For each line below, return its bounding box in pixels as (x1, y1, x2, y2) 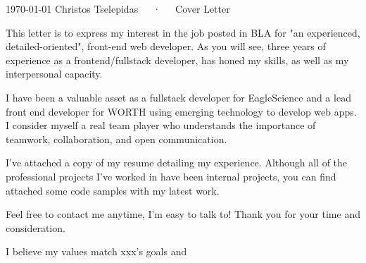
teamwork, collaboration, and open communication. (6, 131, 227, 146)
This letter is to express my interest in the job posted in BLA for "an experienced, (6, 25, 360, 39)
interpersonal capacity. (6, 66, 103, 81)
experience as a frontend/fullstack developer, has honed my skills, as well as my (6, 52, 349, 67)
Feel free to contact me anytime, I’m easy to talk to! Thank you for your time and (6, 207, 360, 221)
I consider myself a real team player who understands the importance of (6, 118, 316, 133)
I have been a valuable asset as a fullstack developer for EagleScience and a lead (6, 90, 351, 104)
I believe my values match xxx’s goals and (6, 244, 187, 259)
